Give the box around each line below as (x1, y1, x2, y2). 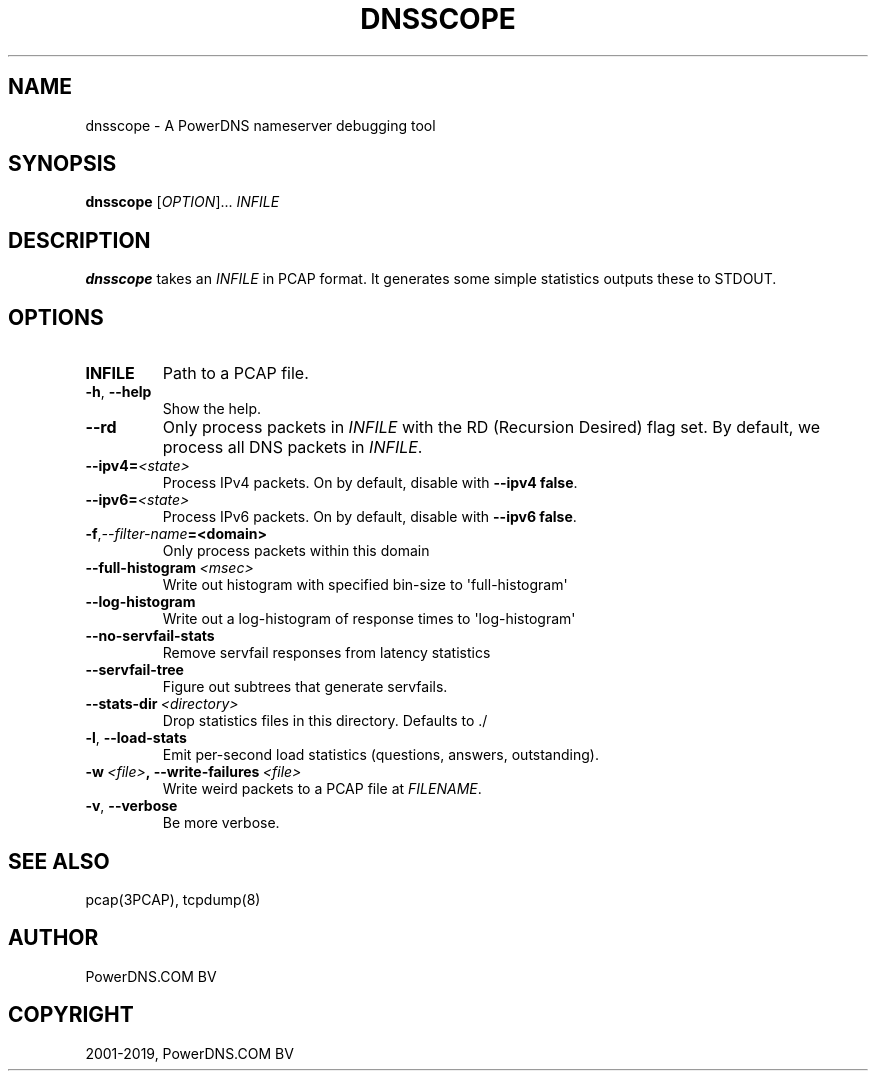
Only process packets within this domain (162, 542, 430, 560)
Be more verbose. (162, 814, 280, 832)
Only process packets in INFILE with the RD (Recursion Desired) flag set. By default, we (162, 417, 821, 438)
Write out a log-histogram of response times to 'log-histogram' (162, 610, 576, 628)
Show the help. (162, 400, 261, 418)
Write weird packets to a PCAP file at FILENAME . (162, 780, 482, 798)
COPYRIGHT (8, 1002, 134, 1028)
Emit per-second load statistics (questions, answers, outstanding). (162, 746, 599, 764)
